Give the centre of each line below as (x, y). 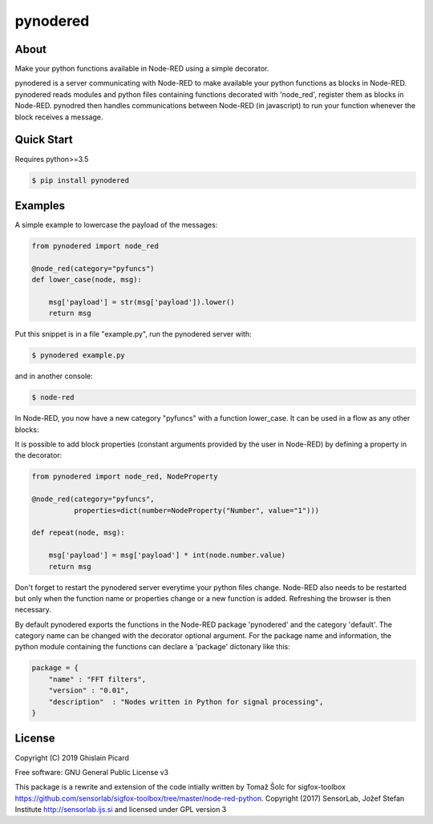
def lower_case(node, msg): (87, 280)
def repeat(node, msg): (79, 533)
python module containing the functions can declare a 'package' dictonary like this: (152, 647)
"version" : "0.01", (89, 691)
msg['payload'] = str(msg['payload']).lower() (142, 302)
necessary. (33, 610)
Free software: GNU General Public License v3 (92, 772)
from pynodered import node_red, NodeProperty (125, 477)
